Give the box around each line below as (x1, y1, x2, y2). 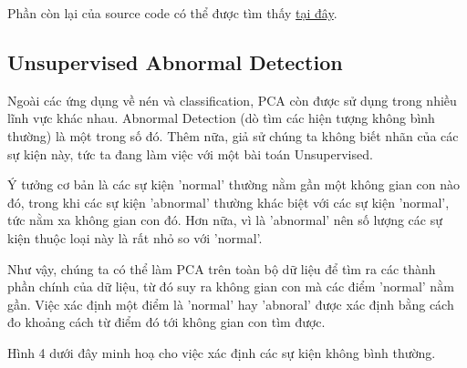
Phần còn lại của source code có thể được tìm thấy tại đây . (7, 4, 337, 22)
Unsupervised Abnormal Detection (7, 47, 343, 76)
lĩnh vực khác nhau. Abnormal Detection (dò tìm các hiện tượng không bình (7, 108, 435, 128)
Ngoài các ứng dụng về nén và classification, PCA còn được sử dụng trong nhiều (7, 90, 457, 109)
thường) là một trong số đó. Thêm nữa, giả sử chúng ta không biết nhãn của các (7, 126, 459, 145)
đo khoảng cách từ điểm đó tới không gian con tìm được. (7, 312, 326, 332)
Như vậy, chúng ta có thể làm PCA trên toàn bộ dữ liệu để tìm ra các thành (7, 259, 436, 278)
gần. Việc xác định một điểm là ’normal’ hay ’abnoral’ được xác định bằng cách (7, 294, 454, 313)
